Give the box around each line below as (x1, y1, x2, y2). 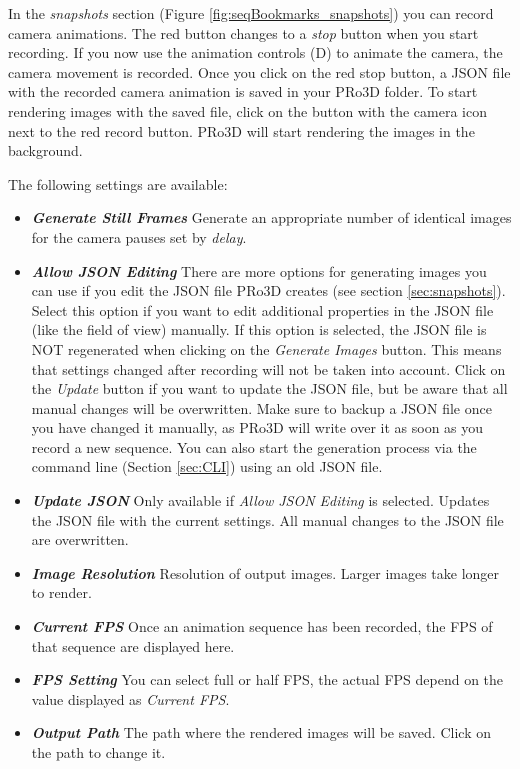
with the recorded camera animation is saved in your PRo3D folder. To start (8, 81, 478, 102)
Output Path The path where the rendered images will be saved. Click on (31, 722, 491, 743)
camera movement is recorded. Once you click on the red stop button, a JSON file (8, 61, 511, 82)
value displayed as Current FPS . (31, 688, 230, 709)
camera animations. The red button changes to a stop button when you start (8, 22, 479, 43)
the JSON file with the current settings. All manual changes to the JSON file (31, 509, 504, 530)
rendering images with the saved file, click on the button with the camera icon (8, 100, 487, 121)
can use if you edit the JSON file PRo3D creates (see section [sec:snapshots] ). (31, 280, 506, 301)
